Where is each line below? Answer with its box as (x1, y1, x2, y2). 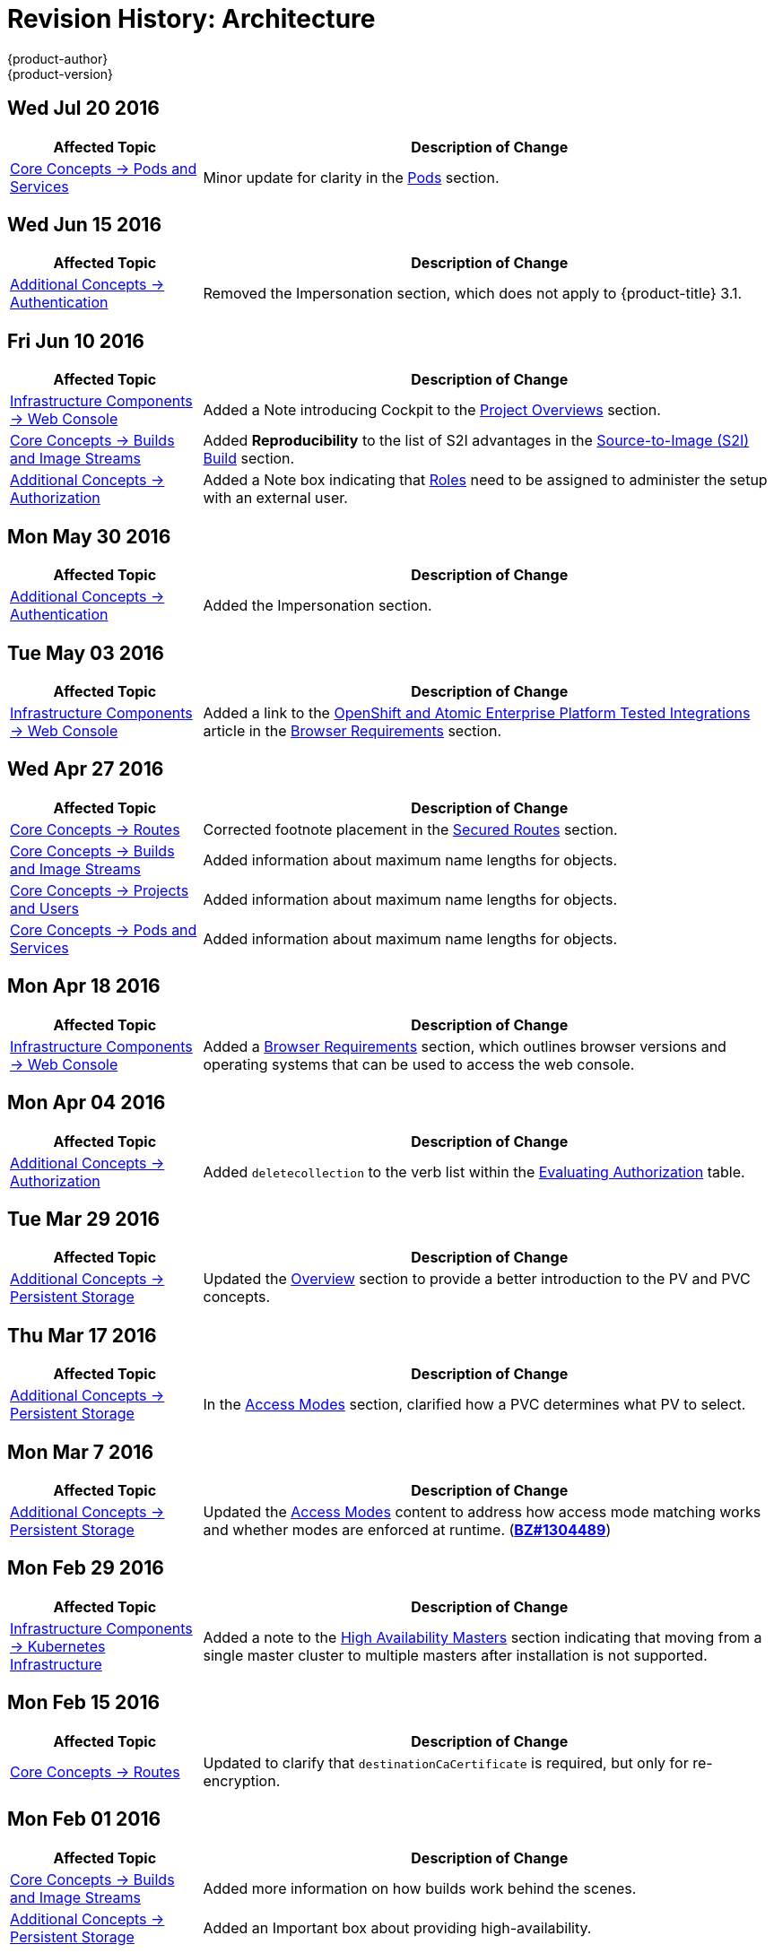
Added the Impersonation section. (203, 596, 432, 615)
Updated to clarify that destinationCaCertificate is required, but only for (203, 1753, 689, 1772)
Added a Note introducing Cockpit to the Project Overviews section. (203, 401, 661, 420)
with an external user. (203, 489, 348, 508)
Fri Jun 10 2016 (7, 329, 144, 352)
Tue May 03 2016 (7, 641, 164, 664)
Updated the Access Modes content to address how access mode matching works (203, 1503, 761, 1522)
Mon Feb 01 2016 (7, 1808, 161, 1831)
